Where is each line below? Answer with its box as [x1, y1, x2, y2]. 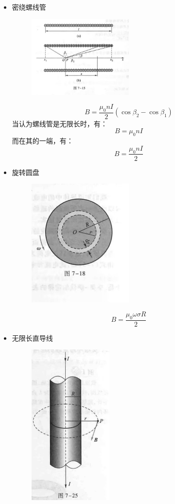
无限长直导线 [12, 332, 53, 343]
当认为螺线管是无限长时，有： [12, 118, 107, 128]
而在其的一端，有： [12, 136, 73, 146]
